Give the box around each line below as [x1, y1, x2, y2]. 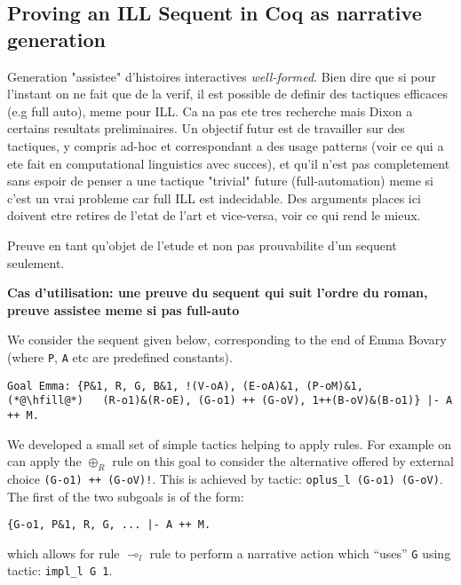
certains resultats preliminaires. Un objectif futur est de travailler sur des [7, 119, 405, 138]
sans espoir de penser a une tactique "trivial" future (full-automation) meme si [7, 171, 434, 190]
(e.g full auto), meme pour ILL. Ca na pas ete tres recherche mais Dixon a [7, 101, 413, 120]
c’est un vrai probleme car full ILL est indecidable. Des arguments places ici [7, 188, 421, 207]
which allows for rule [7, 543, 120, 562]
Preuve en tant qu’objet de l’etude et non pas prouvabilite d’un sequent [7, 235, 397, 254]
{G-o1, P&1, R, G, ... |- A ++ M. [7, 518, 211, 532]
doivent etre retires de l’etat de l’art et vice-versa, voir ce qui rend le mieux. [7, 206, 421, 225]
